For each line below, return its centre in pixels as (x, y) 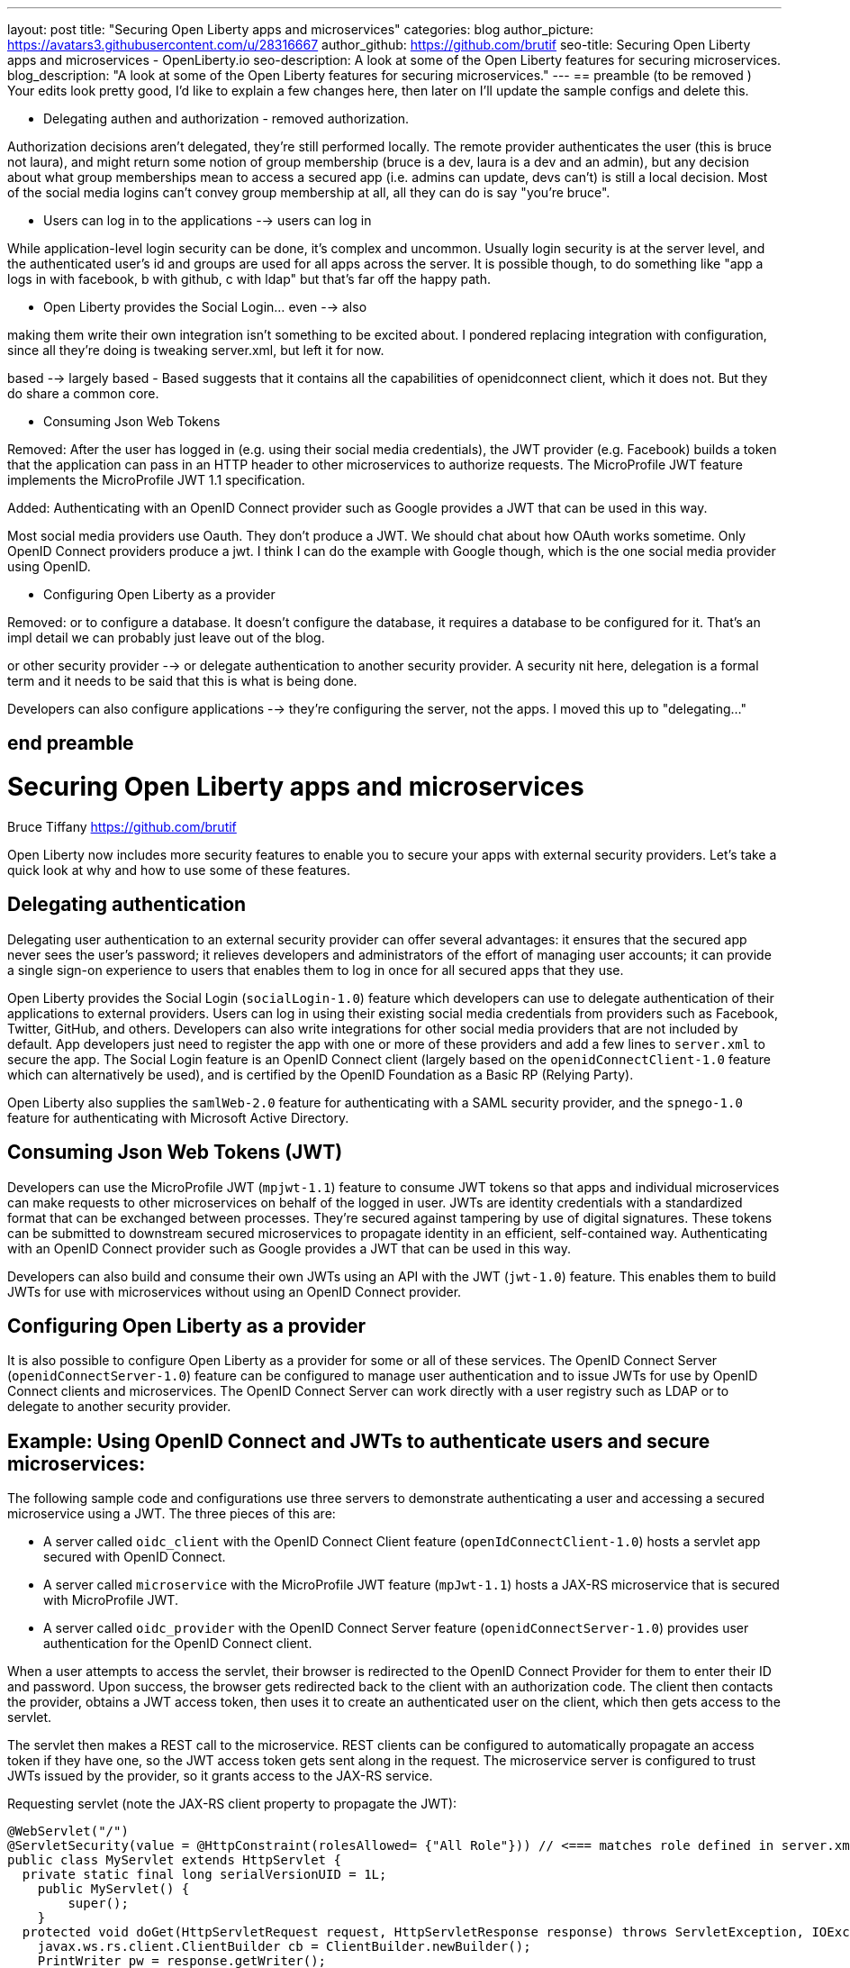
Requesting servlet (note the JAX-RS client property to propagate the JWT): (232, 1804)
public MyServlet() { (113, 1889)
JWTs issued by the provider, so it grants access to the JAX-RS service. (220, 1776)
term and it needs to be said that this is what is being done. (182, 681)
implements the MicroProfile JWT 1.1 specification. (156, 480)
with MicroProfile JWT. (111, 1600)
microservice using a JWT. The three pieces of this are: (172, 1514)
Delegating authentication (127, 905)
